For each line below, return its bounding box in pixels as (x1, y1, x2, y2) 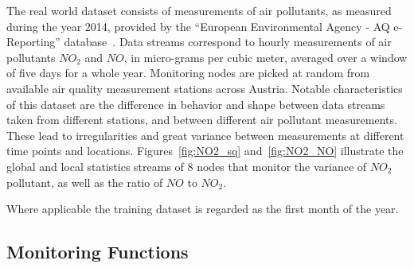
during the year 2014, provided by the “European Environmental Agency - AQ (6, 17, 390, 34)
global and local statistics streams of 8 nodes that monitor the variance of (6, 157, 367, 174)
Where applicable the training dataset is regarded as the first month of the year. (6, 200, 399, 217)
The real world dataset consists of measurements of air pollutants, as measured (6, 2, 392, 18)
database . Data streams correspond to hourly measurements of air (64, 33, 392, 50)
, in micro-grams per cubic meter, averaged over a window (123, 49, 408, 65)
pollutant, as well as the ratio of (6, 173, 163, 190)
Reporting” (6, 33, 61, 50)
